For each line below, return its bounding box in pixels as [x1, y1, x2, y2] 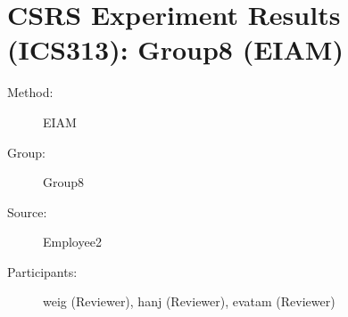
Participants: [7, 262, 78, 280]
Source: [7, 202, 47, 221]
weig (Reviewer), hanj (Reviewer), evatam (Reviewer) [43, 292, 336, 311]
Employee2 [43, 232, 102, 251]
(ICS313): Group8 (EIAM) [7, 31, 344, 68]
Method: [7, 83, 54, 102]
